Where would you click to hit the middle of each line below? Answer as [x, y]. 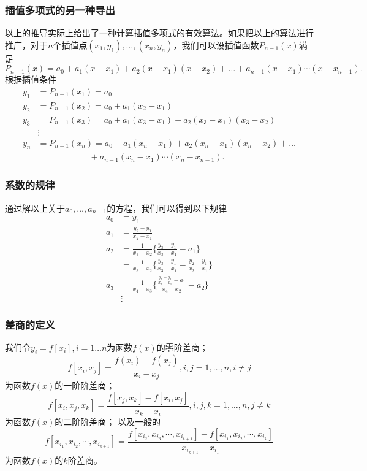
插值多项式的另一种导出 [60, 10]
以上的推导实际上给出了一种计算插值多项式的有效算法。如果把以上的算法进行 [159, 33]
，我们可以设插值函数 [216, 44]
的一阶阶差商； [85, 385]
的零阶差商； [182, 347]
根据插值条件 [31, 79]
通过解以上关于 [35, 208]
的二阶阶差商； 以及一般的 [108, 422]
